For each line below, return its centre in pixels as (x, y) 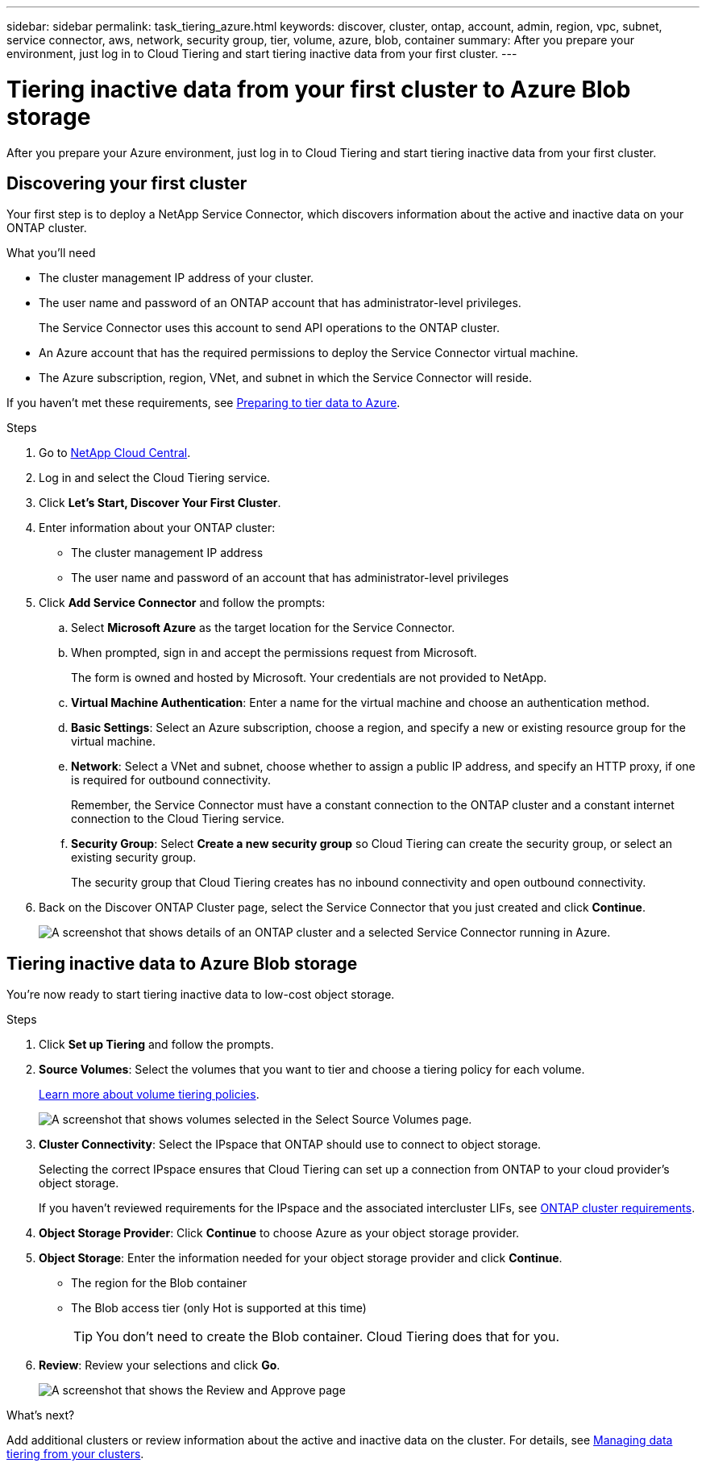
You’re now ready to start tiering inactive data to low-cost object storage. (201, 995)
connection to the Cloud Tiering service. (178, 819)
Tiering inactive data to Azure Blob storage (182, 963)
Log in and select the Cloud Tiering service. (155, 478)
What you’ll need (51, 253)
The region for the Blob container (159, 1283)
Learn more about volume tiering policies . (149, 1095)
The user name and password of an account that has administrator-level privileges (290, 578)
